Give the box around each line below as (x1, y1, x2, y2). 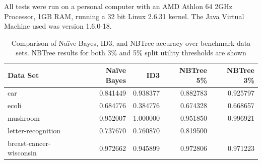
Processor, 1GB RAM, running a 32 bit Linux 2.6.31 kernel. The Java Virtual (4, 11, 244, 21)
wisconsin (8, 147, 37, 158)
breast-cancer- (8, 137, 51, 148)
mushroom (8, 113, 40, 123)
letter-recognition (8, 125, 61, 135)
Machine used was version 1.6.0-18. (4, 21, 112, 31)
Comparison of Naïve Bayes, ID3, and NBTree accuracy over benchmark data (11, 37, 251, 48)
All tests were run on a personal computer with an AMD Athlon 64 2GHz (4, 1, 232, 11)
